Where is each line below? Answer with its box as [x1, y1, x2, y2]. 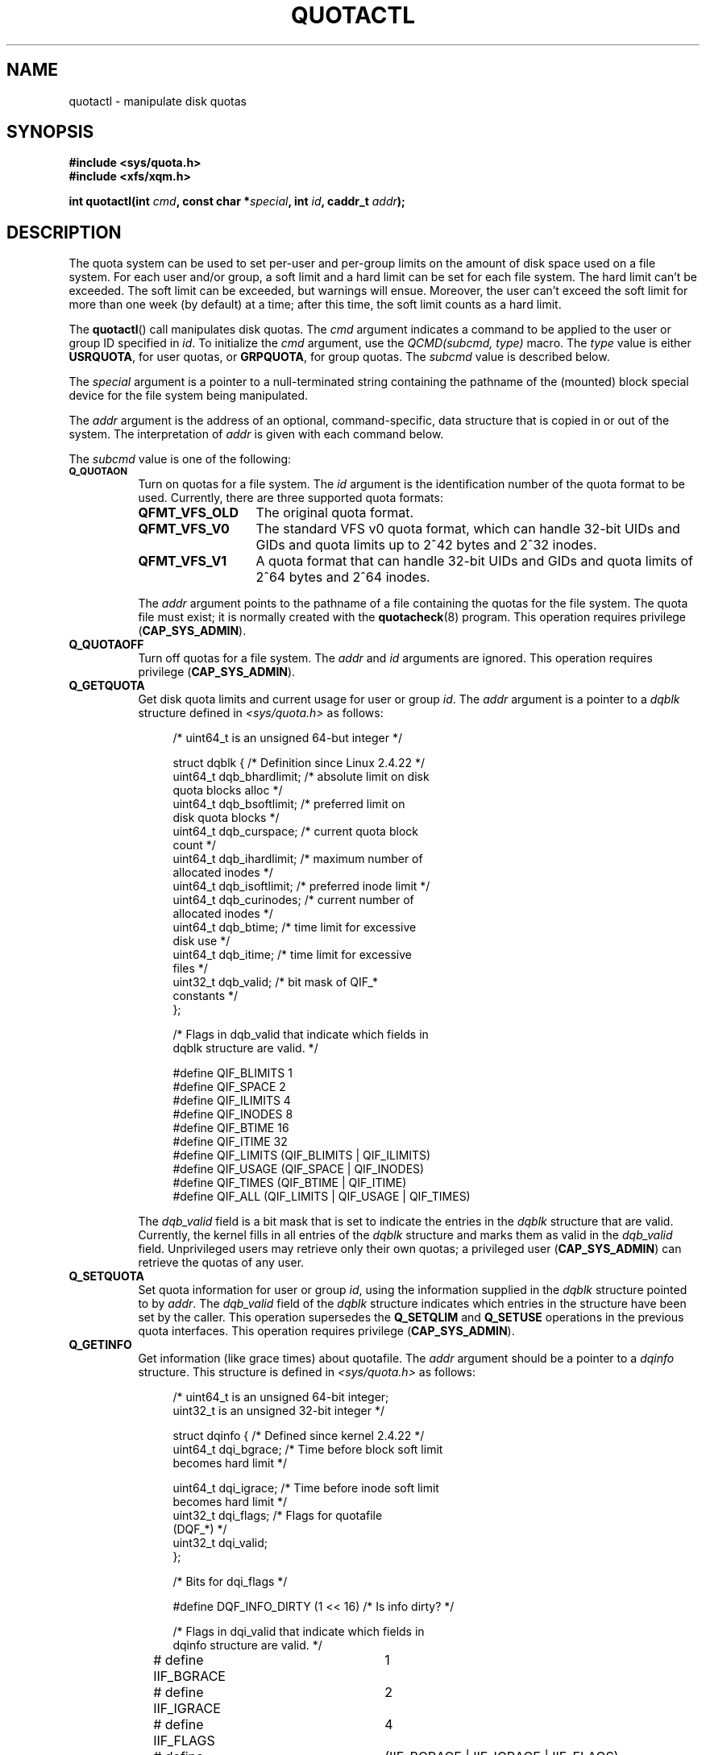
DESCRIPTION [6, 222, 122, 243]
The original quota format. [255, 504, 414, 521]
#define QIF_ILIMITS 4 [172, 1093, 291, 1108]
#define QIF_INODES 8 [172, 1107, 293, 1122]
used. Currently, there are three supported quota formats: [138, 491, 443, 505]
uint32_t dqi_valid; [172, 1536, 268, 1550]
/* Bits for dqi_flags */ [172, 1575, 288, 1589]
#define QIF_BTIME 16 [172, 1121, 289, 1135]
